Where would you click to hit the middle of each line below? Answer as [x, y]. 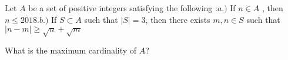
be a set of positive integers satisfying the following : [123, 8]
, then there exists [178, 19]
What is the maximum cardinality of [71, 50]
